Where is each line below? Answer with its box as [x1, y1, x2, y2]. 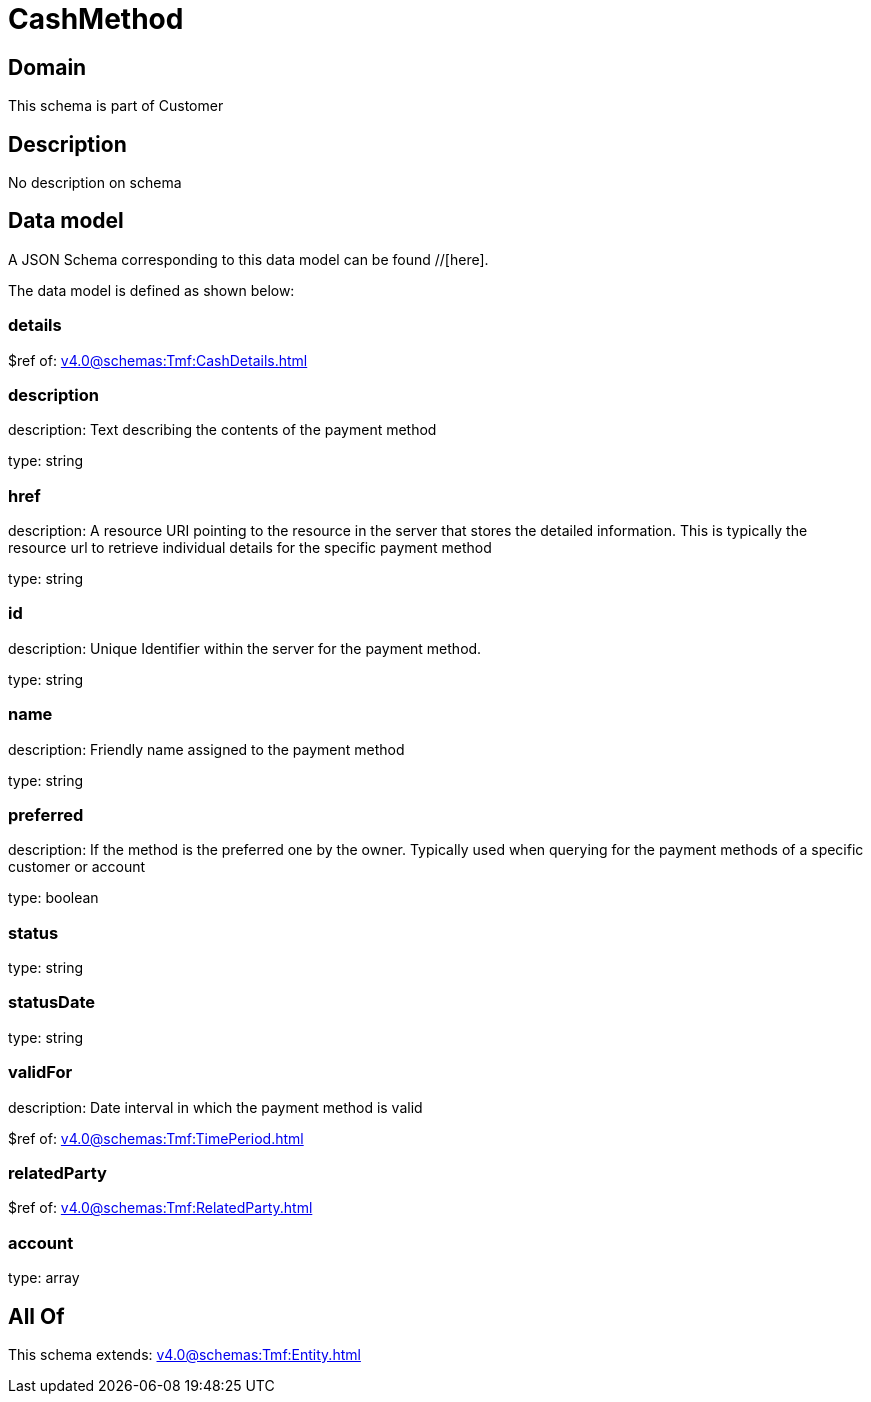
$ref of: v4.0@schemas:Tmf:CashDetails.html [8, 351, 308, 369]
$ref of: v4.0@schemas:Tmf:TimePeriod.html [8, 1129, 304, 1147]
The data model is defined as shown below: [8, 281, 295, 299]
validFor [8, 1062, 73, 1083]
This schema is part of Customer [8, 97, 224, 115]
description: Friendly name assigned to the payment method [8, 740, 405, 758]
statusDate [8, 992, 95, 1013]
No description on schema [8, 174, 182, 192]
